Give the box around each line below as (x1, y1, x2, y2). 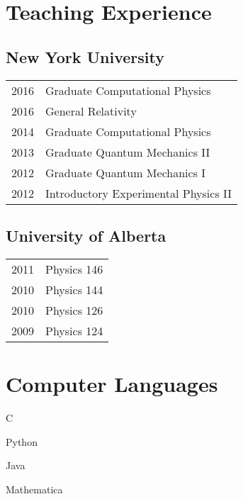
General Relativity (45, 102, 137, 119)
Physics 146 (45, 260, 103, 277)
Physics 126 (45, 301, 103, 318)
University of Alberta (6, 224, 166, 246)
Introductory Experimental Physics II (45, 184, 232, 201)
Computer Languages (6, 369, 218, 398)
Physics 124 (45, 322, 103, 339)
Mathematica (6, 481, 63, 496)
